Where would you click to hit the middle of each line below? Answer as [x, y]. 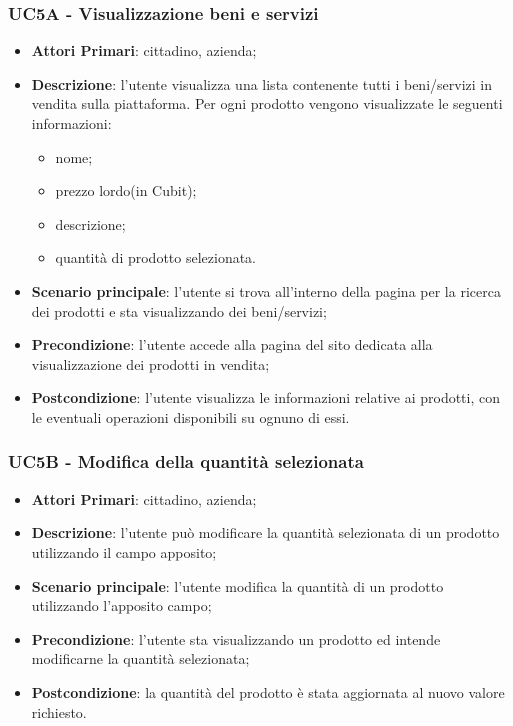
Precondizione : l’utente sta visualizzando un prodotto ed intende [236, 638]
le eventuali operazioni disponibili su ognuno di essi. [190, 416]
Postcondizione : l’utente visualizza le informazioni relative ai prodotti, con [266, 397]
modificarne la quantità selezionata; [140, 658]
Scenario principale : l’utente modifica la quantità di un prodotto [237, 585]
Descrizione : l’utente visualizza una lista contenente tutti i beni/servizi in [261, 83]
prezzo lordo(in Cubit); [126, 190]
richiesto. [59, 711]
